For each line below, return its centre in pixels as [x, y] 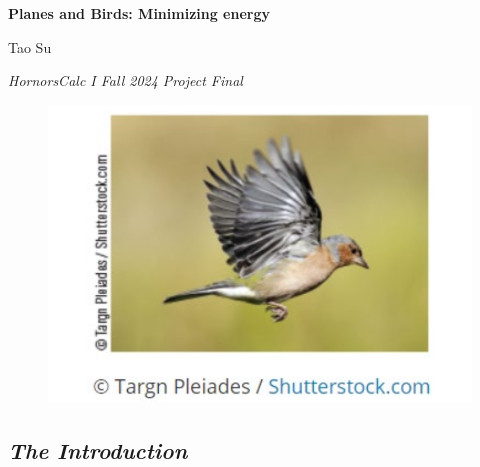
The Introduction [98, 449]
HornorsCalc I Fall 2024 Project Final [125, 80]
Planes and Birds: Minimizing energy [139, 13]
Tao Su [30, 46]
